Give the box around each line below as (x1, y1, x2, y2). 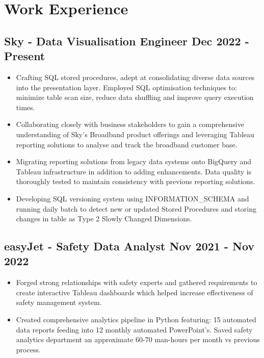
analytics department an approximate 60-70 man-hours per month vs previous (16, 334, 260, 345)
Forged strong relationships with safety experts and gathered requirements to (16, 277, 257, 288)
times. (16, 101, 35, 112)
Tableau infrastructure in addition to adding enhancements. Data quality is (16, 166, 252, 176)
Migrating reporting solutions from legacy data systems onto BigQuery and (16, 156, 252, 167)
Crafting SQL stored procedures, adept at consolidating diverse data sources (16, 71, 255, 82)
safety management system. (16, 297, 102, 308)
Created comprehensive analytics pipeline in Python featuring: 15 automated (16, 314, 256, 325)
